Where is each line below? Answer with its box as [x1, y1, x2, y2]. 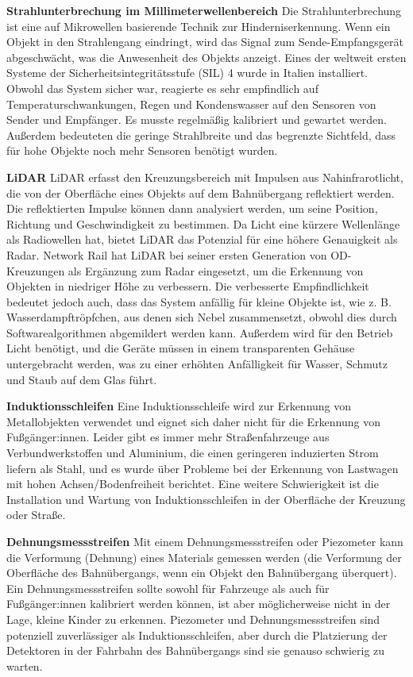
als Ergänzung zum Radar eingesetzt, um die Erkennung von [68, 262, 364, 279]
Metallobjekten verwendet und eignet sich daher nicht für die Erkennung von [6, 413, 381, 429]
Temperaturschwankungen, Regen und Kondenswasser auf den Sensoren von [6, 95, 376, 112]
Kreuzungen [6, 262, 65, 279]
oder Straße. [6, 506, 66, 523]
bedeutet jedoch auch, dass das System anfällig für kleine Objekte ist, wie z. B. [6, 293, 392, 310]
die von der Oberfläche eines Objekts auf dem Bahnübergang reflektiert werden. [6, 184, 395, 201]
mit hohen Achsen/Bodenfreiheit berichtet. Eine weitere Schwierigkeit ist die [6, 475, 379, 492]
